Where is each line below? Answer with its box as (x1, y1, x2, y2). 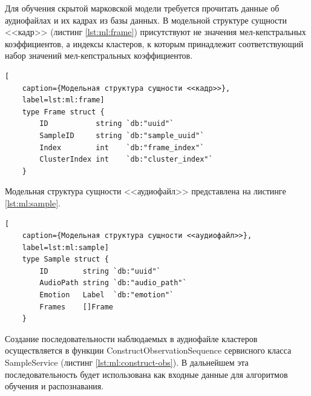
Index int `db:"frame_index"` (39, 143, 205, 152)
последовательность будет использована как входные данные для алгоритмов (5, 368, 288, 380)
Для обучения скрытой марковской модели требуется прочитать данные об (5, 2, 280, 14)
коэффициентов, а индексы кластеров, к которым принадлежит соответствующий (5, 37, 304, 50)
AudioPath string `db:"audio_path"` (39, 279, 187, 288)
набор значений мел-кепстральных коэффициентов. (5, 49, 193, 62)
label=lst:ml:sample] (22, 243, 109, 252)
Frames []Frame (39, 302, 113, 311)
